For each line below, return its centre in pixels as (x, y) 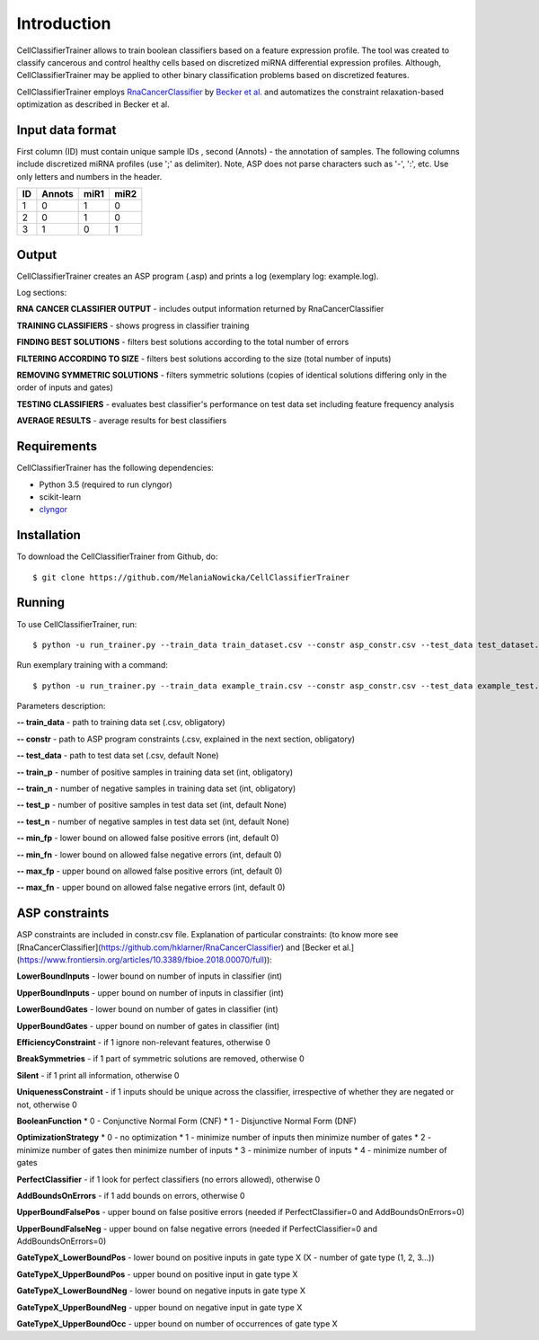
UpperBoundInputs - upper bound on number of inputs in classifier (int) (150, 992)
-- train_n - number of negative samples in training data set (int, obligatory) (156, 789)
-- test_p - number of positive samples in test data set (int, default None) (152, 805)
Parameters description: (61, 706)
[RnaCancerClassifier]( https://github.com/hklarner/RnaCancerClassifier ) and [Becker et (179, 947)
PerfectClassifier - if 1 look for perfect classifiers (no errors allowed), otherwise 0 (168, 1179)
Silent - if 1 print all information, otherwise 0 (98, 1075)
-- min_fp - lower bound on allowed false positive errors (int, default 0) (148, 838)
